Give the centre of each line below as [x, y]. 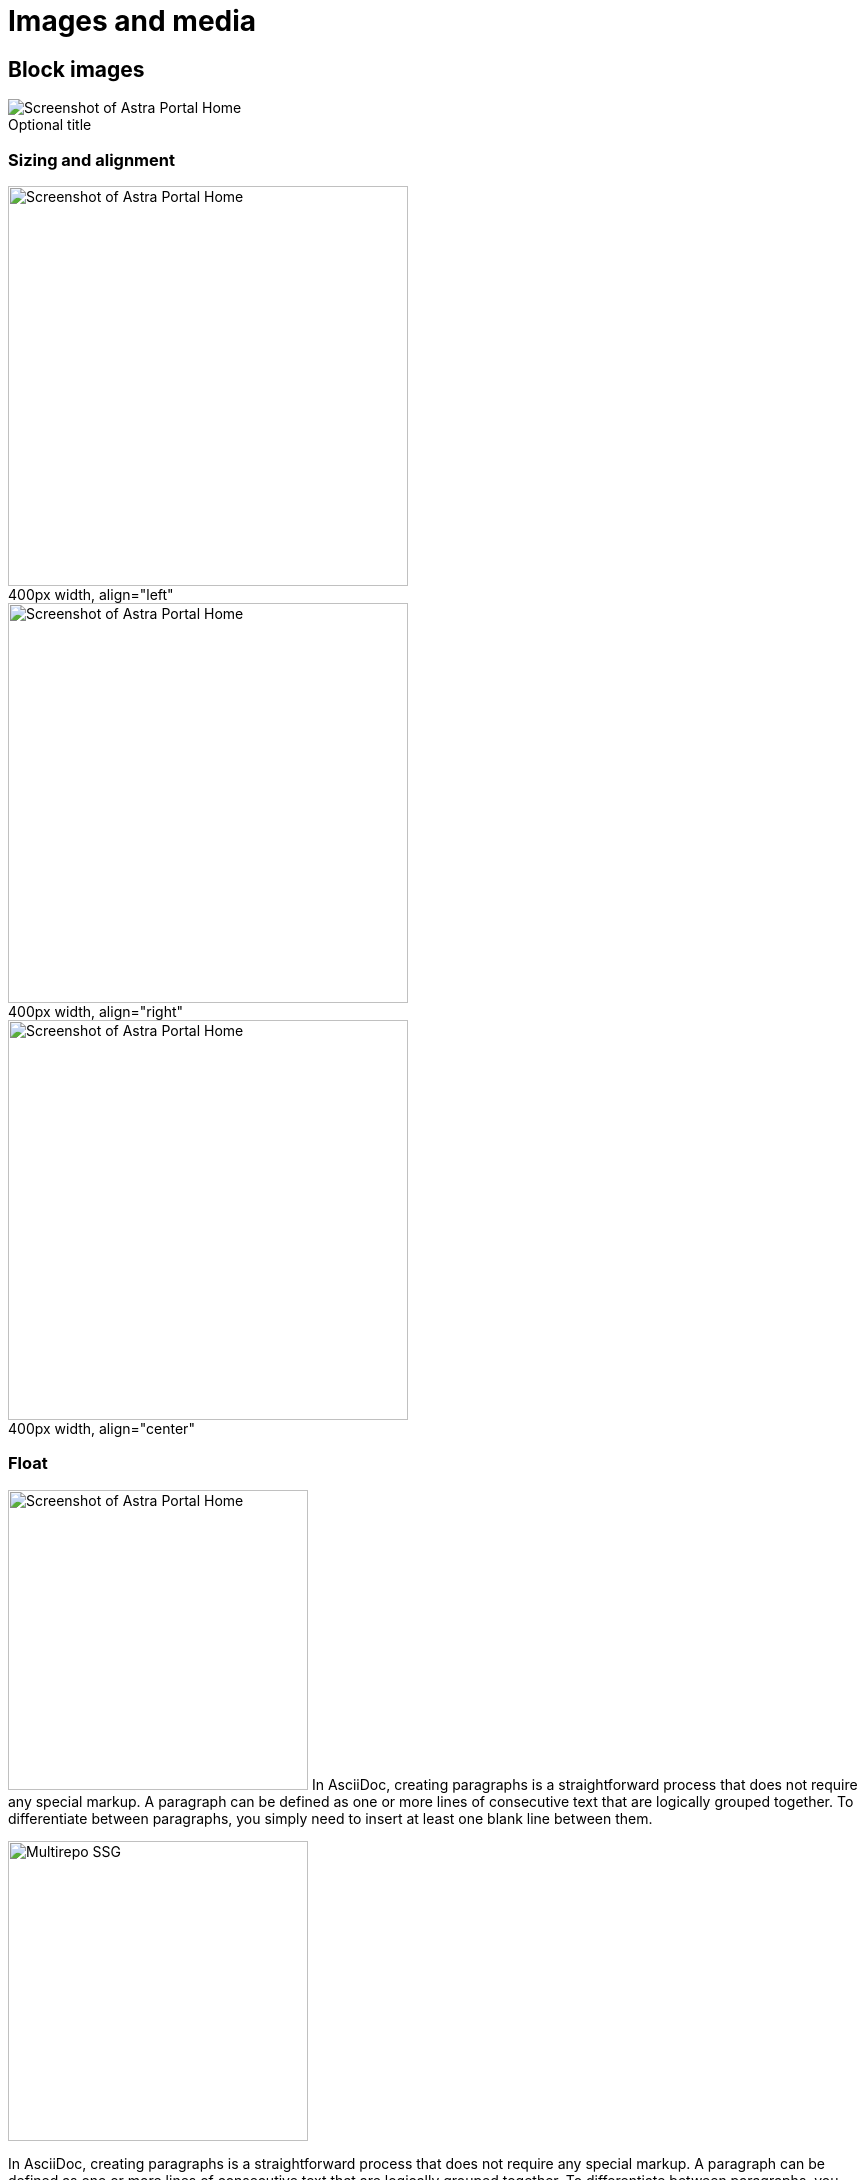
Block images [76, 69]
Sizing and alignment [91, 159]
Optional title [50, 125]
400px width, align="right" [96, 1011]
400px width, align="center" [101, 1428]
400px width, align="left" [91, 594]
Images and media [132, 21]
